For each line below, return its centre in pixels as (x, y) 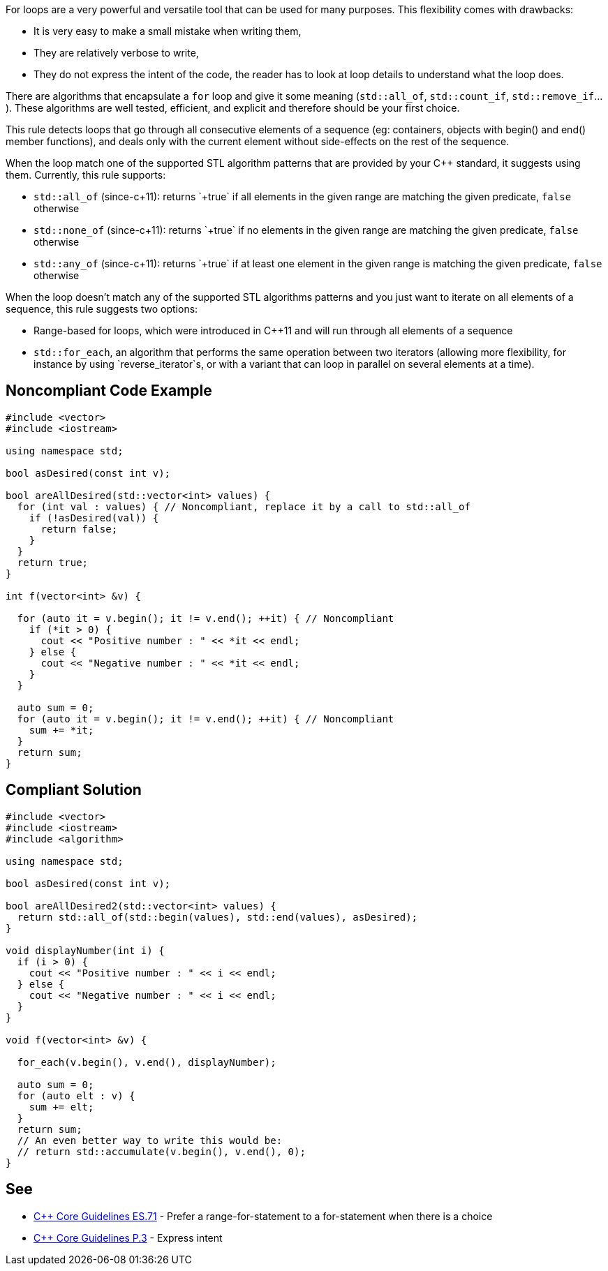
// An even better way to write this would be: (150, 1140)
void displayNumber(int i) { (85, 950)
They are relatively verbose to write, (116, 53)
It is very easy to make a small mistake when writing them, (168, 31)
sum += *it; (61, 730)
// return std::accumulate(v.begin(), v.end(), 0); (161, 1151)
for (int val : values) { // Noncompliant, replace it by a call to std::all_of (244, 506)
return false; (79, 529)
